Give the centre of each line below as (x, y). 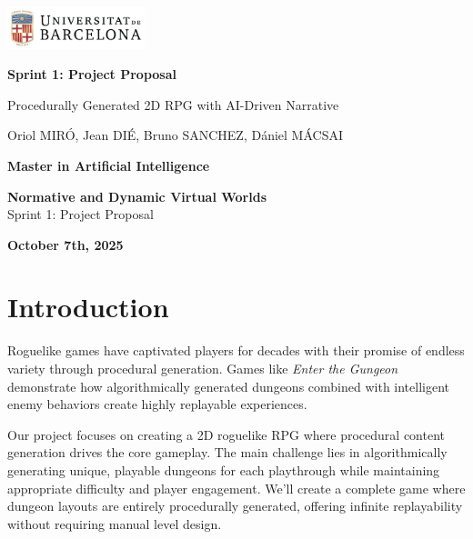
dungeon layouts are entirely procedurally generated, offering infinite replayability (235, 506)
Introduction (88, 307)
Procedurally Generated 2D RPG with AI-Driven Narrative (173, 104)
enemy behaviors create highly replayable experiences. (157, 404)
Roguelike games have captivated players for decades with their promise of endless (236, 350)
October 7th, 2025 (65, 244)
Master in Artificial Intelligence (109, 165)
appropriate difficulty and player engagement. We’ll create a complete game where (236, 488)
